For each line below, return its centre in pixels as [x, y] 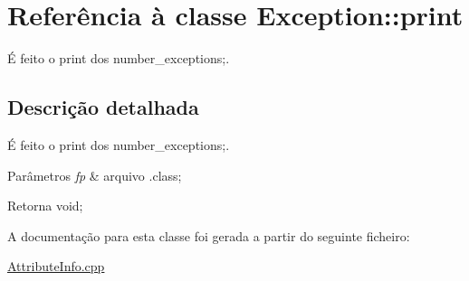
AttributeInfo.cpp [56, 266]
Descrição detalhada [103, 107]
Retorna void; [45, 206]
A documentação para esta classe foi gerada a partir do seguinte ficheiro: [209, 235]
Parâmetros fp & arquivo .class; [95, 175]
